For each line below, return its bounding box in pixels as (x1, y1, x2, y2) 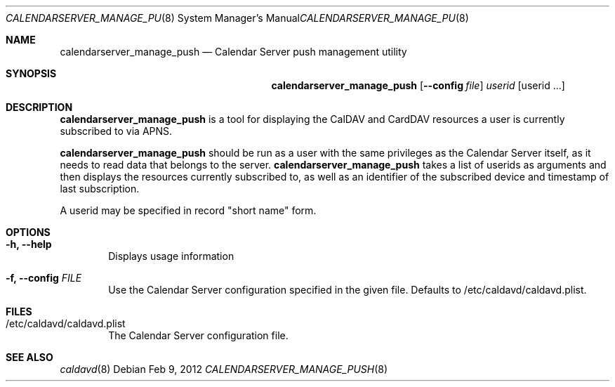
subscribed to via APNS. (60, 125, 173, 137)
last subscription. (60, 183, 140, 195)
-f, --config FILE (6, 272, 82, 284)
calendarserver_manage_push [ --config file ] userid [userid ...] (271, 79, 565, 91)
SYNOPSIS (6, 67, 57, 79)
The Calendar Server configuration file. (108, 329, 289, 341)
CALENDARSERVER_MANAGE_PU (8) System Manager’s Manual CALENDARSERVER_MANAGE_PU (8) (6, 12, 469, 24)
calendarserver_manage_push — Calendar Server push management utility (60, 46, 407, 58)
